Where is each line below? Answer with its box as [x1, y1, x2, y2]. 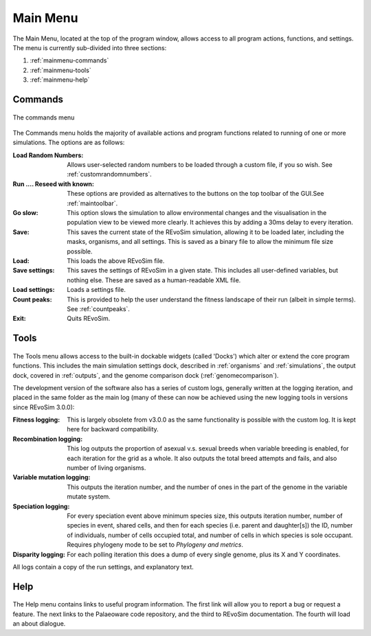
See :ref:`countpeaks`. [67, 304, 131, 313]
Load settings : [12, 286, 55, 294]
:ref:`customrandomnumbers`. [67, 170, 153, 179]
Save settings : [12, 266, 55, 275]
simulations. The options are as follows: [12, 138, 125, 147]
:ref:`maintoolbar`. [67, 199, 118, 207]
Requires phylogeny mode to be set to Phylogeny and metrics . [67, 541, 244, 549]
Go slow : [12, 209, 39, 217]
